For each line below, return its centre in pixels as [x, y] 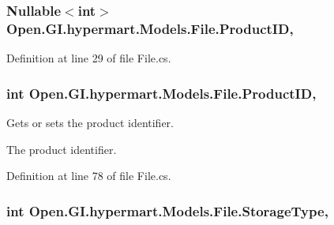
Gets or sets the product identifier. [90, 122]
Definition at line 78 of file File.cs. [89, 176]
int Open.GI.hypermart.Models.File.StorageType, [167, 210]
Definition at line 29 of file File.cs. [89, 58]
